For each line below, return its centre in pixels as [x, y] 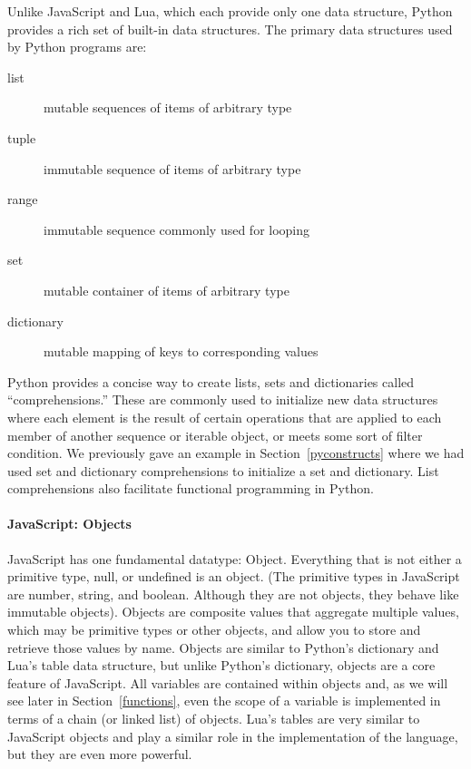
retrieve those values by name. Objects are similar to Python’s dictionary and [223, 647]
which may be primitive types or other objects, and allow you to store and [214, 630]
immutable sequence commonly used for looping [177, 229]
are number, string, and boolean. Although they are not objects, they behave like [233, 594]
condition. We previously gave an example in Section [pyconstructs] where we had [236, 453]
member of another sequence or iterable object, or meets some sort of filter [215, 435]
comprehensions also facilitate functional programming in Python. [191, 488]
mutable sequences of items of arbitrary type [168, 107]
